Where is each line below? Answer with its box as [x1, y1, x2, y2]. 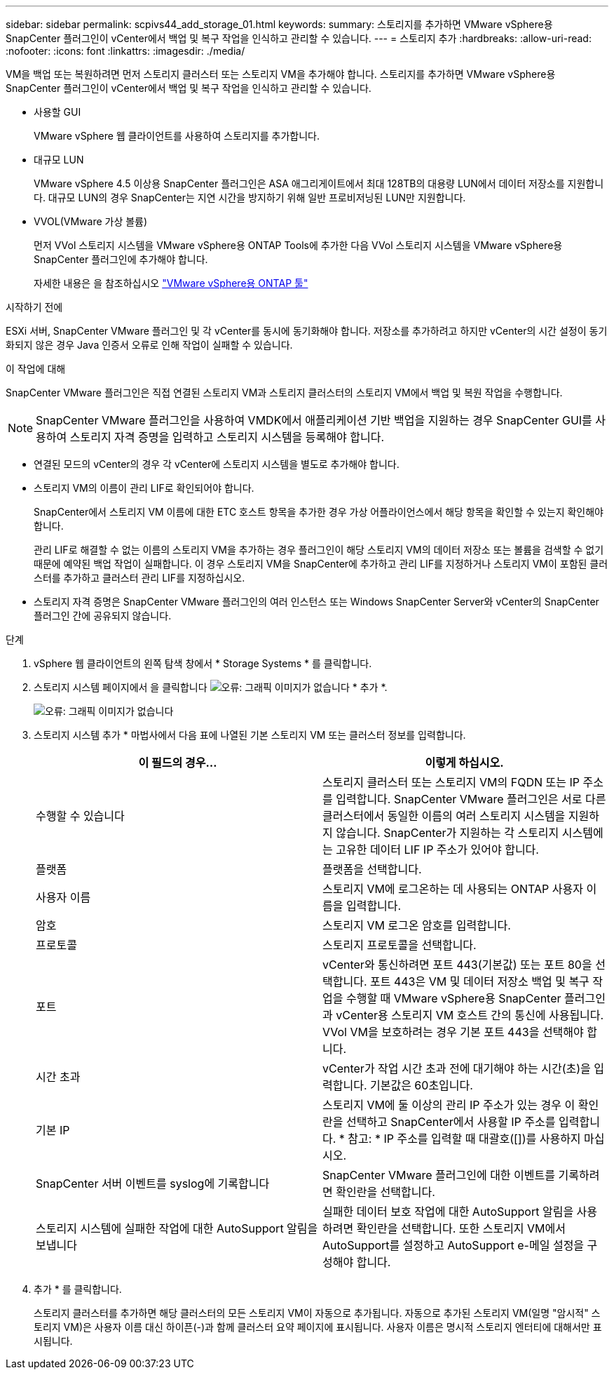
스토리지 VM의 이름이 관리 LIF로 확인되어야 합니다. [34, 482, 254, 494]
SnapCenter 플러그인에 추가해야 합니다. [34, 253, 208, 265]
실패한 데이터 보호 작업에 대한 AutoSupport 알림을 [322, 1205, 574, 1219]
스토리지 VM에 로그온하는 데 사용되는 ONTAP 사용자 [322, 882, 583, 896]
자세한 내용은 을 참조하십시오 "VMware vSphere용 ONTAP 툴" [34, 277, 308, 289]
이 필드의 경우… [138, 756, 217, 770]
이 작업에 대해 [6, 363, 66, 375]
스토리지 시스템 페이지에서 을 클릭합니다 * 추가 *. [34, 681, 388, 693]
